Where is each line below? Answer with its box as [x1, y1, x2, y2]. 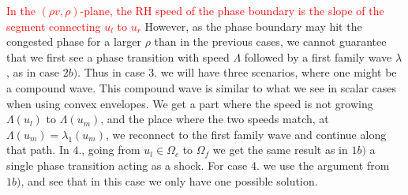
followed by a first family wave [244, 48, 392, 65]
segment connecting [6, 17, 101, 34]
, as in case [6, 64, 60, 81]
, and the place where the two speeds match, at [100, 111, 329, 127]
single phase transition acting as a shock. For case [6, 156, 248, 173]
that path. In [6, 141, 69, 158]
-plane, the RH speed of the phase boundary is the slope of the [80, 2, 384, 18]
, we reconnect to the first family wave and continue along [105, 126, 387, 142]
